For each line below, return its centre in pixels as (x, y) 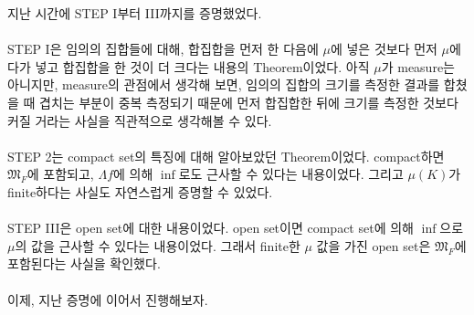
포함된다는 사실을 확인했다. (84, 263)
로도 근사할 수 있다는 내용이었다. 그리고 (291, 174)
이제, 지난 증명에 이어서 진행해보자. (108, 299)
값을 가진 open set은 (374, 245)
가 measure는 (418, 66)
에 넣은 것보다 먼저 (384, 49)
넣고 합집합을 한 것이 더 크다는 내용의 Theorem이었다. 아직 (202, 66)
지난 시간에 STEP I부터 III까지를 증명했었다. (135, 13)
